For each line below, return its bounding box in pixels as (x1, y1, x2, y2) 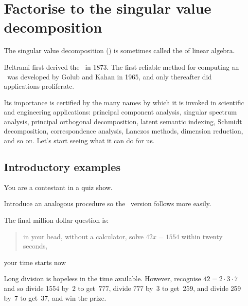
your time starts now (4, 257, 66, 267)
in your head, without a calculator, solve (23, 231, 144, 241)
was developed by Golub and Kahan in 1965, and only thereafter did (7, 71, 212, 81)
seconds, (23, 241, 48, 251)
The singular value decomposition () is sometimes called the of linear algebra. (4, 45, 235, 56)
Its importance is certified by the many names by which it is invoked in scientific (4, 97, 244, 107)
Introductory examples (4, 159, 121, 174)
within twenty (181, 231, 223, 241)
